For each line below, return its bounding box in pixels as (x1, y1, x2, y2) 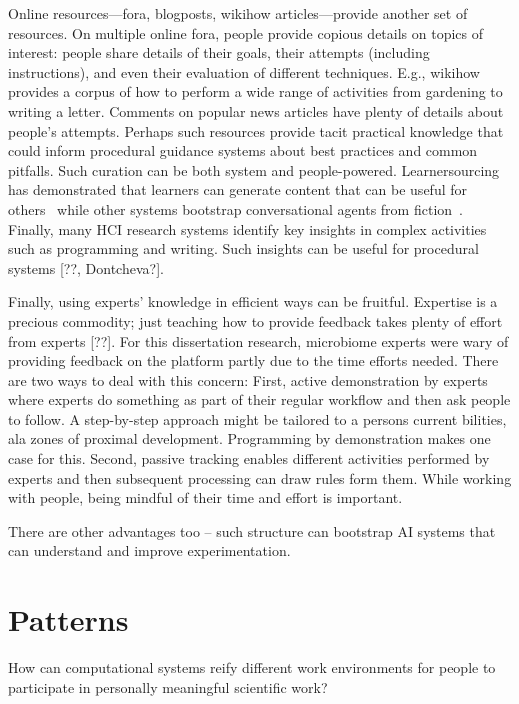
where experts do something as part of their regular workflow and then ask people (8, 389, 511, 410)
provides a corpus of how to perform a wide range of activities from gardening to (8, 81, 503, 102)
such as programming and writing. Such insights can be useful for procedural (8, 238, 479, 259)
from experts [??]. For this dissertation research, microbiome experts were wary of (8, 330, 509, 351)
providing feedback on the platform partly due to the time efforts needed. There (8, 350, 499, 371)
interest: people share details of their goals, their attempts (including (8, 42, 430, 63)
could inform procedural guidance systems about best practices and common (8, 140, 478, 161)
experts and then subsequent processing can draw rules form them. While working (8, 467, 512, 488)
